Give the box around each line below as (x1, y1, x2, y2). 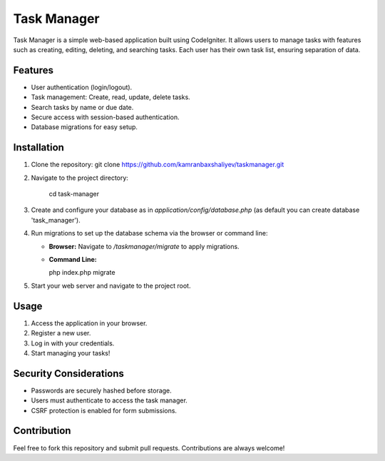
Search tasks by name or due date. (31, 103, 134, 111)
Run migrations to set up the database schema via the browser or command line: (31, 229, 268, 238)
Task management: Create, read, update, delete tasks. (31, 93, 190, 101)
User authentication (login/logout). (31, 83, 133, 91)
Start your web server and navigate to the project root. (31, 281, 191, 290)
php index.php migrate (48, 268, 115, 277)
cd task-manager (48, 190, 100, 198)
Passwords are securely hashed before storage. (31, 386, 173, 395)
